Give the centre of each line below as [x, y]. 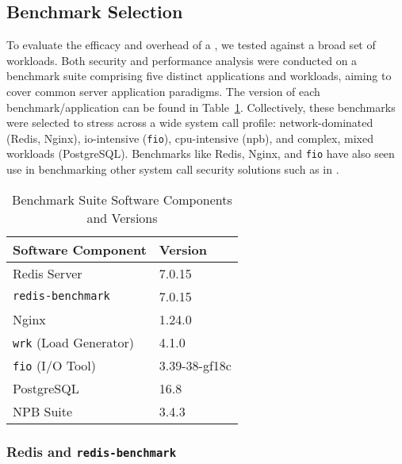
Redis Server [48, 273]
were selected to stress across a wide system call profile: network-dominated [190, 123]
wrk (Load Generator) [73, 342]
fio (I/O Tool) [55, 365]
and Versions [122, 217]
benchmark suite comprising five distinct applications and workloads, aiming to [199, 76]
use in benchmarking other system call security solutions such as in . [173, 169]
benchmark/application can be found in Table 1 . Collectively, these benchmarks [201, 107]
